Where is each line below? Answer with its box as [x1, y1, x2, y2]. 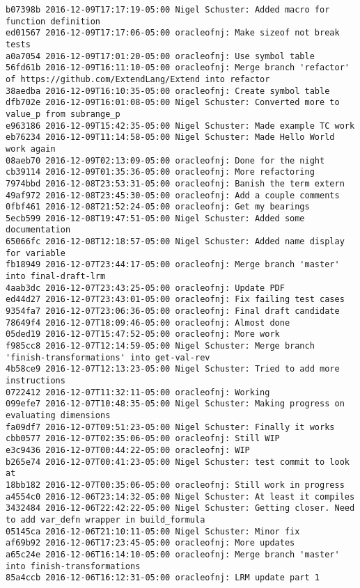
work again [6, 143, 56, 154]
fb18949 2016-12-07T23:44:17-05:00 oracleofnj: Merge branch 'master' [6, 260, 340, 270]
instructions [6, 376, 65, 386]
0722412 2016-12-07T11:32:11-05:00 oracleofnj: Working [6, 387, 270, 397]
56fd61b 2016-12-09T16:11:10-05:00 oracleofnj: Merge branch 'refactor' [6, 63, 350, 73]
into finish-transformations [6, 561, 141, 571]
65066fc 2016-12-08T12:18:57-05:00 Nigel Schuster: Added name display [6, 237, 345, 247]
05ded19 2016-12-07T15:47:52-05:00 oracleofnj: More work [6, 329, 280, 340]
